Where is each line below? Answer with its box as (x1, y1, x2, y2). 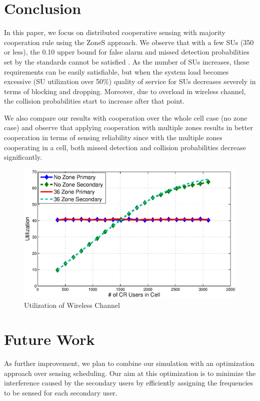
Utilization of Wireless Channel (24, 299, 120, 310)
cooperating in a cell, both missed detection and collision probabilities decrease (4, 142, 246, 152)
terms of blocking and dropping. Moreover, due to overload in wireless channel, (4, 86, 246, 96)
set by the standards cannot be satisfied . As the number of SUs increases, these (4, 56, 249, 67)
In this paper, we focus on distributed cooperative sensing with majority (4, 27, 225, 38)
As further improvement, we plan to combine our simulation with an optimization (4, 358, 254, 368)
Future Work (4, 329, 95, 349)
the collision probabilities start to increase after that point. (4, 96, 184, 106)
